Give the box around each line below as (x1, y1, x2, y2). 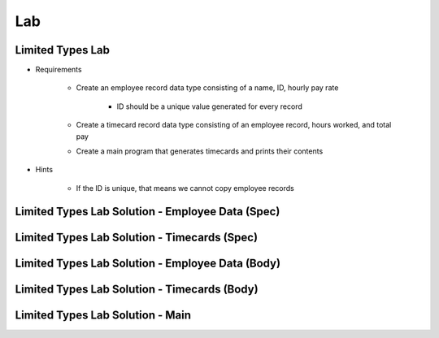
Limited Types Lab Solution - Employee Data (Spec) (15, 204, 280, 219)
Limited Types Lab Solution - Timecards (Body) (15, 282, 259, 296)
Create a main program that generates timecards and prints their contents (76, 146, 324, 156)
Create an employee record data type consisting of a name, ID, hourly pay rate (76, 83, 339, 93)
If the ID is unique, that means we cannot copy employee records (76, 183, 294, 193)
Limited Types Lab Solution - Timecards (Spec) (15, 230, 259, 244)
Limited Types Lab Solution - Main (15, 308, 191, 322)
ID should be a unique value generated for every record (116, 102, 302, 111)
